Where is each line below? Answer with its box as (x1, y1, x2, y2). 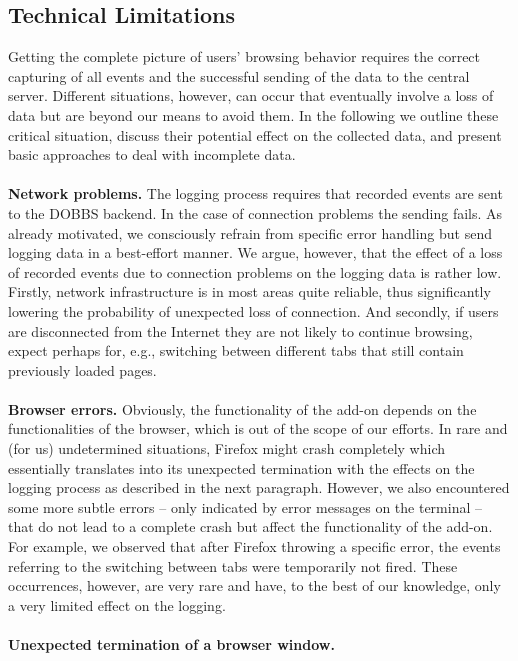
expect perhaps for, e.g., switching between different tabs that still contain (8, 340, 464, 361)
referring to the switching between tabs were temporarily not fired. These (8, 555, 458, 576)
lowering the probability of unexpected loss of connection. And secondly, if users (8, 300, 499, 321)
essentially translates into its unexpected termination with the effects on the (8, 457, 475, 478)
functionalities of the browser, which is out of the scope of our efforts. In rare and (8, 418, 508, 439)
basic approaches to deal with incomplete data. (8, 144, 296, 165)
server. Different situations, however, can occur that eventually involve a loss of (8, 85, 494, 106)
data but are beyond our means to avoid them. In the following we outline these (8, 104, 499, 125)
